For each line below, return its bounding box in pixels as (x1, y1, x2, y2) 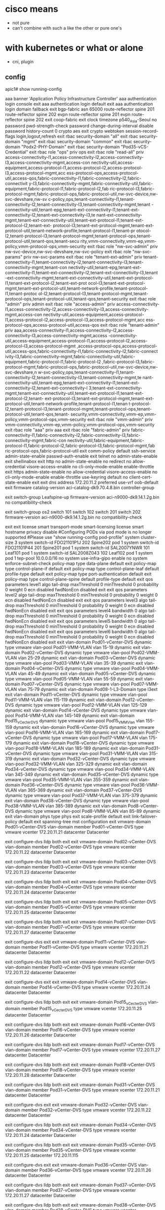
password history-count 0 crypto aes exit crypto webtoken (5, 128, 125, 134)
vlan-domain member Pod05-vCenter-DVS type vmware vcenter (5, 904, 136, 910)
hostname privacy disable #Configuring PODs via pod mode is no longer (5, 529, 152, 535)
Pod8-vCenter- (128, 803, 159, 809)
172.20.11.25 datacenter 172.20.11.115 (5, 1152, 79, 1158)
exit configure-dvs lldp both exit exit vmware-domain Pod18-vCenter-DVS (5, 1061, 155, 1067)
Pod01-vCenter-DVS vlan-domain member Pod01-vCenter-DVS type (5, 824, 144, 830)
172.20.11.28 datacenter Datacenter (5, 1072, 76, 1078)
